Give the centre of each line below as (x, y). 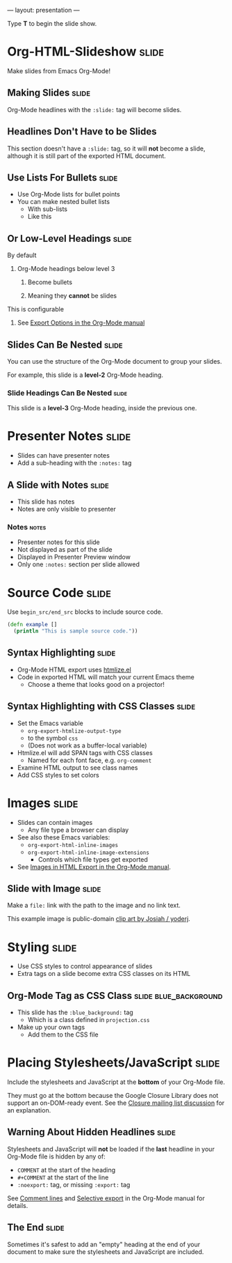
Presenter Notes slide (69, 436)
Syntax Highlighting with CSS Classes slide (101, 706)
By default (22, 255)
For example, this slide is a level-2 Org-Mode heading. (85, 375)
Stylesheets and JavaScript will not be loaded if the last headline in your (111, 1149)
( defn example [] (32, 625)
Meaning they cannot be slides (72, 296)
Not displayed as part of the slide (65, 550)
